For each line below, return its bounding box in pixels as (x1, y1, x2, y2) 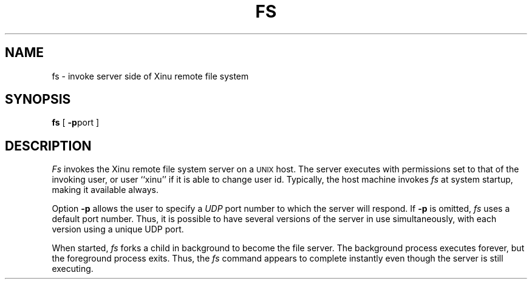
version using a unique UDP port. (52, 224, 184, 235)
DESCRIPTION (5, 138, 92, 154)
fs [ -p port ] (52, 117, 100, 128)
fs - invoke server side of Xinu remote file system (52, 70, 249, 81)
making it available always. (52, 184, 159, 195)
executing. (52, 263, 94, 274)
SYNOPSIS (5, 92, 71, 107)
